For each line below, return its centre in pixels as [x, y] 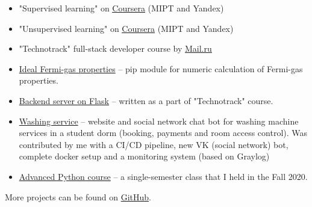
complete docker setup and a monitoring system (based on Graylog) [144, 156]
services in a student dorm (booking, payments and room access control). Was [163, 133]
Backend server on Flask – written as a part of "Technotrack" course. [146, 100]
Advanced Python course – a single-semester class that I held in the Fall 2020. [163, 176]
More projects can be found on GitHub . [78, 196]
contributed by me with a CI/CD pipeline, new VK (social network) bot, [154, 144]
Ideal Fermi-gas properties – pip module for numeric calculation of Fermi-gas [161, 68]
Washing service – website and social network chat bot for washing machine [159, 121]
